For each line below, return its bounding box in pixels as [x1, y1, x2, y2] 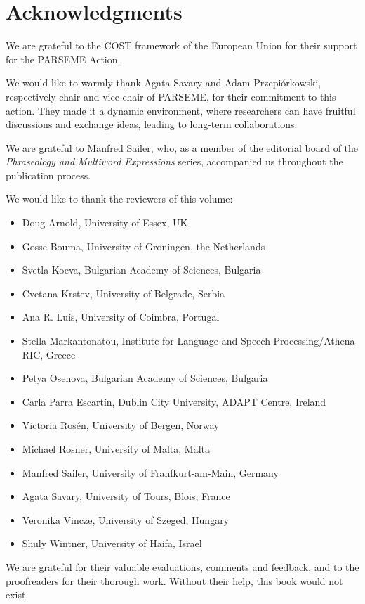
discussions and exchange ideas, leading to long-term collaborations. [6, 117, 298, 131]
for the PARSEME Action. [6, 51, 121, 66]
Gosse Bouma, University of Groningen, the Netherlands [22, 238, 265, 253]
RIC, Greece [22, 347, 76, 361]
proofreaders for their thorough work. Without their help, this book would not [6, 573, 343, 588]
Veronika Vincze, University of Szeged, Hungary [22, 512, 230, 527]
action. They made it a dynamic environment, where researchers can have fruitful [6, 103, 356, 117]
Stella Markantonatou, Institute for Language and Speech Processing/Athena [22, 333, 355, 348]
